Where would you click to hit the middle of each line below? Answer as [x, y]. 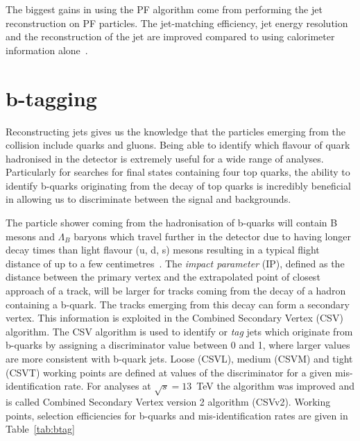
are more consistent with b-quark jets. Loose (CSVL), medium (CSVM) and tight [179, 358]
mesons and [30, 236]
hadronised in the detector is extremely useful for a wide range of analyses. [165, 158]
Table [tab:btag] [40, 429]
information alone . [47, 50]
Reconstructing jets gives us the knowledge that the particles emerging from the [175, 131]
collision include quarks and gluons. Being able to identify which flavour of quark [178, 145]
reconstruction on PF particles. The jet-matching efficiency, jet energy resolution [177, 23]
